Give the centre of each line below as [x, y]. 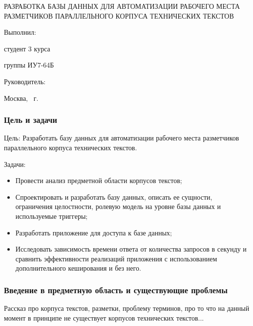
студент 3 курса [27, 48]
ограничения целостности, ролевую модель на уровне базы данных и [118, 206]
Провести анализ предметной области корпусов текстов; [99, 180]
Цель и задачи [31, 120]
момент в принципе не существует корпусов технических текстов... [104, 317]
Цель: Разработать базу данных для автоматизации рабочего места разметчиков [122, 138]
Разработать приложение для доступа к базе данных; [94, 232]
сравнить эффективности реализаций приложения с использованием [116, 258]
